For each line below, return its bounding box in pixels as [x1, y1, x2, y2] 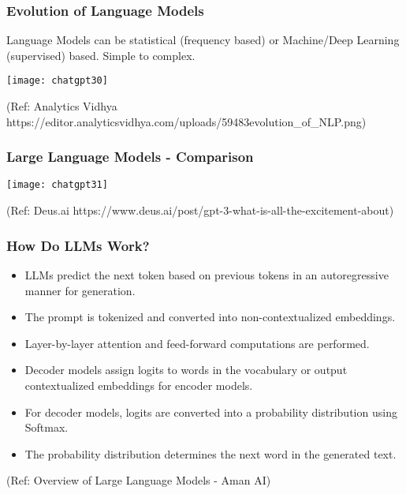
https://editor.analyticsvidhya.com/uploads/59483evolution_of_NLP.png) [6, 113, 367, 129]
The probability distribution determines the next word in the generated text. [24, 445, 397, 462]
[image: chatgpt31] [6, 179, 108, 191]
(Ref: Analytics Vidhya [6, 98, 117, 114]
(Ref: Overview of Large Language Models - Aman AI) [6, 472, 271, 488]
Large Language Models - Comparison [6, 147, 254, 167]
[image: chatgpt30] [6, 75, 108, 87]
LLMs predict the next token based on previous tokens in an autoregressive [24, 266, 389, 283]
